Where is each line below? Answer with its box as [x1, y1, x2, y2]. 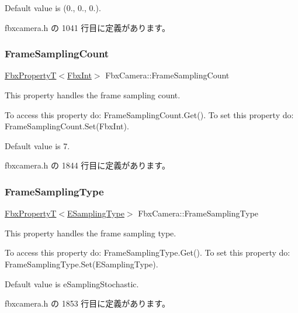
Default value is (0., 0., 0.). [5, 2, 101, 13]
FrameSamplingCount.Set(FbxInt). [5, 120, 129, 132]
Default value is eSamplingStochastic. [5, 277, 139, 290]
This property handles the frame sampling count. [5, 89, 181, 101]
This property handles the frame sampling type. [5, 226, 176, 239]
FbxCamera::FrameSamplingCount [105, 69, 230, 81]
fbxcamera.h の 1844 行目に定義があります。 [5, 159, 170, 171]
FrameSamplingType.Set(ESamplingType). [5, 257, 158, 270]
